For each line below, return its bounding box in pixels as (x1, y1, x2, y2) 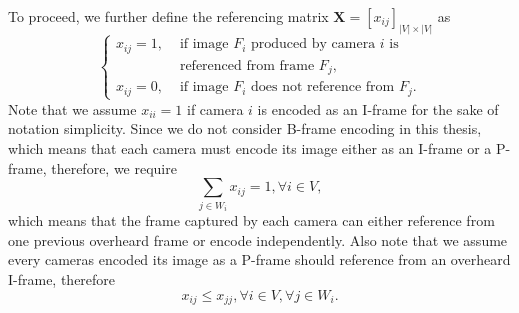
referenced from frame (179, 58, 315, 73)
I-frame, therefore (8, 268, 116, 289)
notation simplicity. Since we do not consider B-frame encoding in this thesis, (8, 118, 482, 139)
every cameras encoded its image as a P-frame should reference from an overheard (8, 249, 511, 270)
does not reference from (251, 80, 395, 95)
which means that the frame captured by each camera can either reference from (8, 210, 495, 231)
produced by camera (251, 37, 376, 52)
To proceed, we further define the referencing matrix (8, 6, 329, 26)
